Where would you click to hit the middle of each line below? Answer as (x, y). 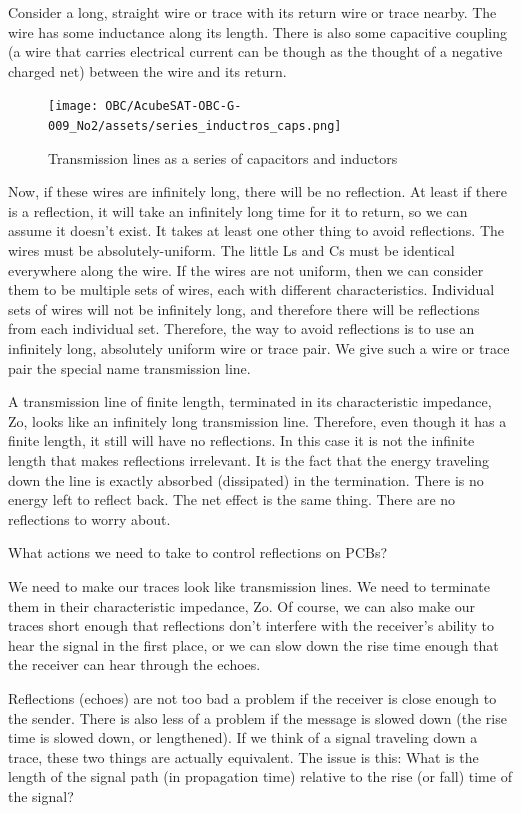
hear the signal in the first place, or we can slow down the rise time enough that (253, 644)
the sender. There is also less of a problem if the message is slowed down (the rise (257, 717)
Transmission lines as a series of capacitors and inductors (223, 157)
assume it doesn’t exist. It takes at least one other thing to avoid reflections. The (256, 230)
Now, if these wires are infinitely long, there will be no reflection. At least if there (257, 191)
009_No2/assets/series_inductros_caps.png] (195, 126)
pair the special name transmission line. (129, 367)
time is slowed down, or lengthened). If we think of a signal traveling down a (243, 737)
